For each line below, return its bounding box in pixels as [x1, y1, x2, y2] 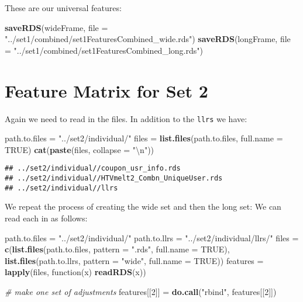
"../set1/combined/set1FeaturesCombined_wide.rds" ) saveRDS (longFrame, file [5, 33, 291, 45]
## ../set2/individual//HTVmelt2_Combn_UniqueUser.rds [5, 174, 223, 182]
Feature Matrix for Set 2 [5, 78, 208, 102]
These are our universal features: [5, 2, 122, 13]
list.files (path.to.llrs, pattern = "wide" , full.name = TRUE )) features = [5, 254, 264, 266]
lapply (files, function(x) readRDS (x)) [5, 266, 146, 278]
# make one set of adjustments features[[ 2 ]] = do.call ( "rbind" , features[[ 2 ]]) [5, 285, 277, 297]
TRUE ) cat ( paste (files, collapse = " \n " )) [5, 143, 154, 155]
